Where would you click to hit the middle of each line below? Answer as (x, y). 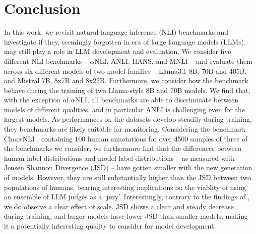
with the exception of (36, 100)
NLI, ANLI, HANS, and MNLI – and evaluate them (173, 61)
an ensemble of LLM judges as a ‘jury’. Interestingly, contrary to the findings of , (127, 197)
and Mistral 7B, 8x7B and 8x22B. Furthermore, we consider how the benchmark (126, 80)
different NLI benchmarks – (46, 61)
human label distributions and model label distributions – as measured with (119, 158)
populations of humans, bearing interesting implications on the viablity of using (125, 187)
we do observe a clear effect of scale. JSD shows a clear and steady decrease (119, 206)
